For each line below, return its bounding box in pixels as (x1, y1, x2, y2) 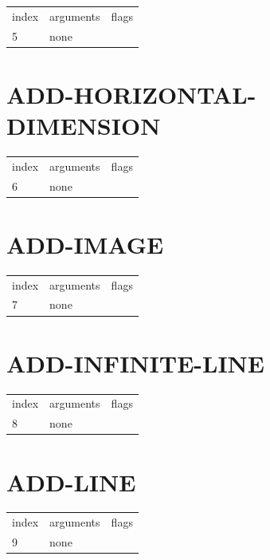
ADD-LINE (6, 465, 136, 498)
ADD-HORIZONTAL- (6, 77, 256, 110)
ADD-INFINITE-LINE (6, 346, 264, 379)
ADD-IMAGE (6, 227, 164, 260)
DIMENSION (6, 109, 161, 142)
